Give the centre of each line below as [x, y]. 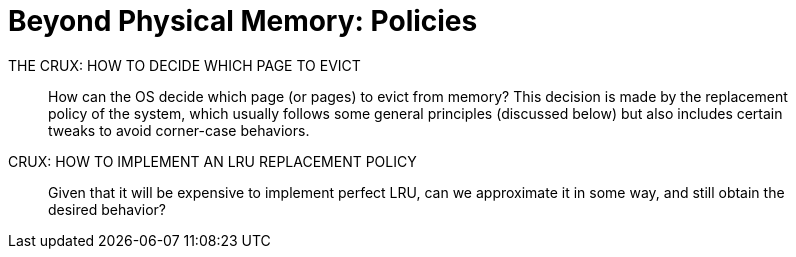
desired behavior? [107, 209]
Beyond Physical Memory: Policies [243, 21]
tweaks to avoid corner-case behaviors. [179, 130]
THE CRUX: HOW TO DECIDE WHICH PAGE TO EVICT [184, 65]
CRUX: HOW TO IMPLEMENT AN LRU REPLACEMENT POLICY [212, 161]
